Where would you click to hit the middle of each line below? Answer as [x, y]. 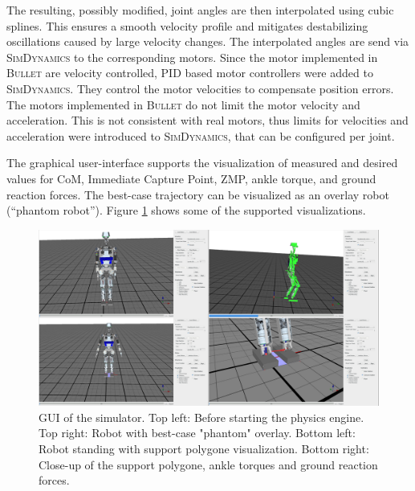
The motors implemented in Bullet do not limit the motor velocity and [183, 104]
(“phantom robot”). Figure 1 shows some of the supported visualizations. [186, 210]
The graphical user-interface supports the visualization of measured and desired [202, 163]
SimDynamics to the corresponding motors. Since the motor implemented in [192, 57]
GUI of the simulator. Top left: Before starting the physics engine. [201, 417]
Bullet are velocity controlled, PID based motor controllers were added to [190, 73]
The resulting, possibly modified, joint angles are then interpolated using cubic [200, 10]
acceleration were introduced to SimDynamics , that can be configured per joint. [201, 135]
